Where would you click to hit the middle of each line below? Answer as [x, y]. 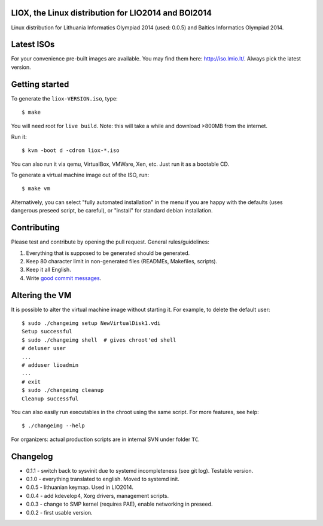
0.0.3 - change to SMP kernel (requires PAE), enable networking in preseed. [119, 504]
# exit [31, 382]
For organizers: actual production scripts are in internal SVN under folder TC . [105, 439]
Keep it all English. [48, 270]
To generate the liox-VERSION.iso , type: [64, 98]
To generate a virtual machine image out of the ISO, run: [80, 175]
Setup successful [47, 332]
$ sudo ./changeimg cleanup [63, 390]
